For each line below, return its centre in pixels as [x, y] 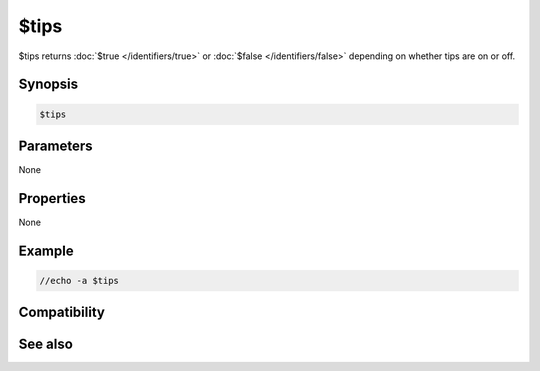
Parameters [55, 145]
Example [46, 250]
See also [46, 344]
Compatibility [61, 312]
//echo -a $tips [79, 280]
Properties [52, 198]
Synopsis [48, 84]
